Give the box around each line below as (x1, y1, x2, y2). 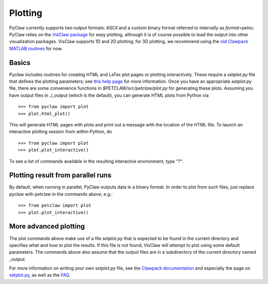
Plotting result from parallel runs (9, 171, 112, 179)
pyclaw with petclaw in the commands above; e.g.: (9, 191, 113, 197)
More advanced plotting (9, 222, 85, 230)
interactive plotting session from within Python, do (9, 129, 112, 135)
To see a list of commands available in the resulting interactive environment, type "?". (9, 158, 184, 164)
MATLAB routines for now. (9, 45, 63, 52)
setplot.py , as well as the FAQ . (9, 272, 70, 278)
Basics (9, 58, 31, 67)
